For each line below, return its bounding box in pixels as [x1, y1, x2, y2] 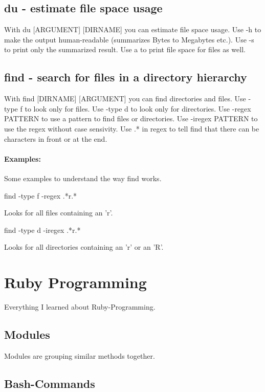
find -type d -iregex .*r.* [4, 224, 81, 235]
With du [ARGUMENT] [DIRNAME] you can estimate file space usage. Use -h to [4, 24, 261, 35]
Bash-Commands [4, 375, 95, 391]
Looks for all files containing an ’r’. [4, 207, 113, 218]
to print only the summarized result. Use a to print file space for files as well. [4, 44, 246, 55]
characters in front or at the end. [4, 133, 107, 144]
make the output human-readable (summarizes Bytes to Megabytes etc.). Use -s [4, 34, 254, 45]
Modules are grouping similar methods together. [4, 350, 155, 361]
